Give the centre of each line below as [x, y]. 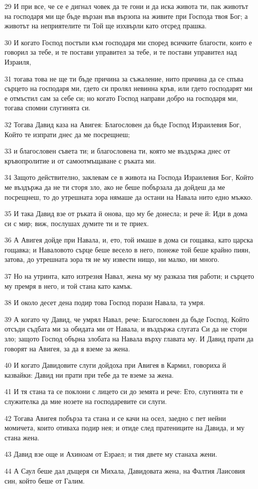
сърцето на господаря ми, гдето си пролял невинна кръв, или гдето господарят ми [129, 88]
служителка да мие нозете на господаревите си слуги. [86, 401]
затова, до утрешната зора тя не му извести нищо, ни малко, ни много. [112, 259]
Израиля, [18, 61]
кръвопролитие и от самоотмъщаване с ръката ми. [80, 160]
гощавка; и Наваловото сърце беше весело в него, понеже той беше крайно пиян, [128, 249]
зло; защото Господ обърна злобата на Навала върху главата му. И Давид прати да [129, 339]
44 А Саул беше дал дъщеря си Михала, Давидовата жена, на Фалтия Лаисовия [125, 470]
